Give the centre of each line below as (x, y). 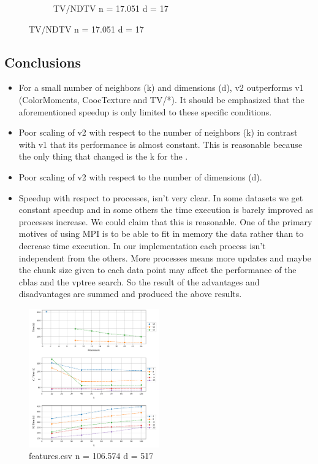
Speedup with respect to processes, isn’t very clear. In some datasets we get (161, 197)
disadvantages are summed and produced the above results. (130, 294)
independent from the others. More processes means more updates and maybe (165, 257)
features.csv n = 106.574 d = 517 (91, 456)
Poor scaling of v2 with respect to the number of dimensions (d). (140, 176)
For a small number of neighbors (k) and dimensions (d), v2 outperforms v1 (161, 87)
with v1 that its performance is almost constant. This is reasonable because (161, 144)
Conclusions (43, 62)
